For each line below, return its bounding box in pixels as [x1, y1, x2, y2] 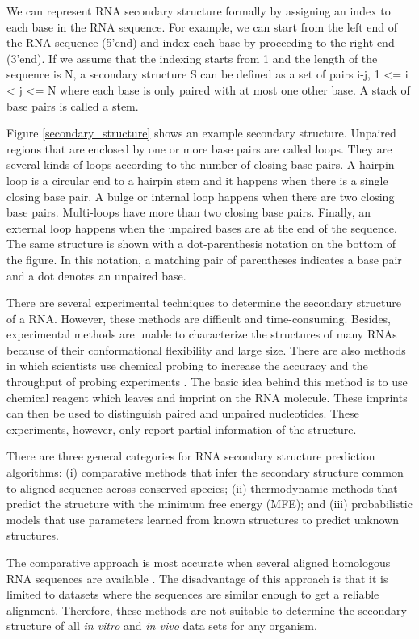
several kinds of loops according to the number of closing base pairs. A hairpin [6, 156, 395, 173]
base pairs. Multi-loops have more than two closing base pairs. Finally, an [6, 204, 371, 221]
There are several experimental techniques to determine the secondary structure [6, 294, 402, 311]
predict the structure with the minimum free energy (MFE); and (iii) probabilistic [6, 495, 413, 512]
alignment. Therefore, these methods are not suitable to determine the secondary [6, 601, 407, 618]
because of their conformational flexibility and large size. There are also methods [6, 341, 406, 358]
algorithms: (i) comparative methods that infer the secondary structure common [6, 464, 404, 481]
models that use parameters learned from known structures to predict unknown [6, 511, 399, 528]
